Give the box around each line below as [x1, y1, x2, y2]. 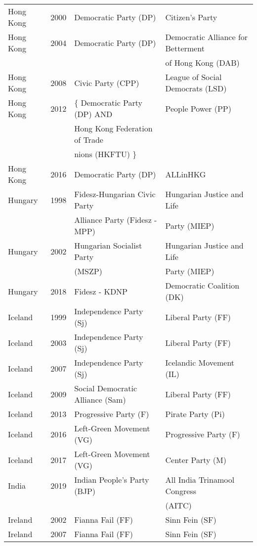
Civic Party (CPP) [74, 77, 139, 88]
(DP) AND [74, 108, 113, 120]
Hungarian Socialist [74, 240, 142, 251]
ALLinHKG [165, 168, 206, 180]
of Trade [74, 134, 103, 145]
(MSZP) [74, 265, 102, 277]
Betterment [165, 42, 205, 54]
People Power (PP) [165, 102, 231, 114]
